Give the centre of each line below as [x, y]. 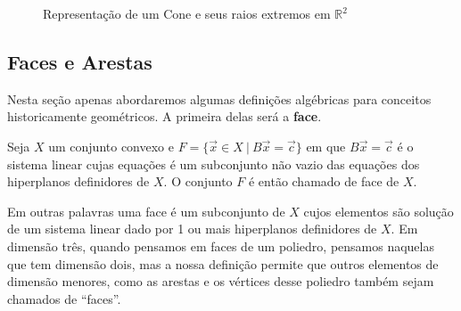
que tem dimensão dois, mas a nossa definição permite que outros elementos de [223, 263]
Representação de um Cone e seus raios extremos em [187, 13]
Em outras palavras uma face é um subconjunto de [146, 211]
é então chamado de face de [324, 181]
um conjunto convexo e [111, 146]
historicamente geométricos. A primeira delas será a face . [165, 116]
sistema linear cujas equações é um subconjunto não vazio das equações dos [214, 164]
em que [326, 146]
